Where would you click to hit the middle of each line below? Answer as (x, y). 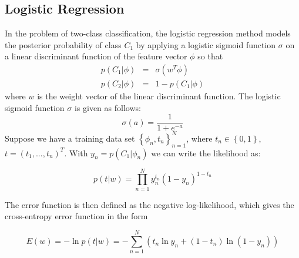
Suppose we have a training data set (70, 138)
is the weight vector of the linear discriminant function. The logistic (159, 96)
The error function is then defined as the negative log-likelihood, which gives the (149, 204)
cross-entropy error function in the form (76, 216)
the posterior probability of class (63, 44)
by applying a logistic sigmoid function (206, 44)
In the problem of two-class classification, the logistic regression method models (148, 33)
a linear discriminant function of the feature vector (96, 56)
